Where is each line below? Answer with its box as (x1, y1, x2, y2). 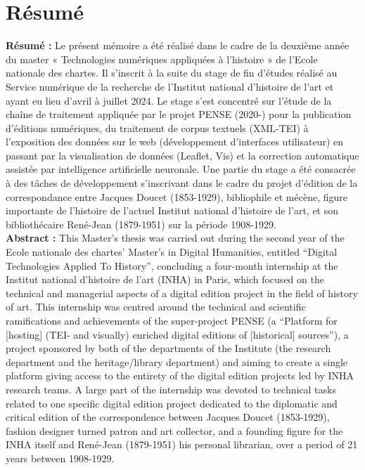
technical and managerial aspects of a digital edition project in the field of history (6, 285, 358, 300)
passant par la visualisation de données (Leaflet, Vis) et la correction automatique (6, 148, 359, 162)
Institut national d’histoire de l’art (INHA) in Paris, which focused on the (6, 272, 324, 287)
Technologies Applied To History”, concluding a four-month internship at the (6, 258, 338, 273)
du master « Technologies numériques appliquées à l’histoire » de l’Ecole (6, 51, 318, 66)
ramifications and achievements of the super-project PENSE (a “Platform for (6, 313, 338, 327)
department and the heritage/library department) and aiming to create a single (6, 354, 348, 369)
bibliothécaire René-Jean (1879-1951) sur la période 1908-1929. (6, 216, 276, 231)
